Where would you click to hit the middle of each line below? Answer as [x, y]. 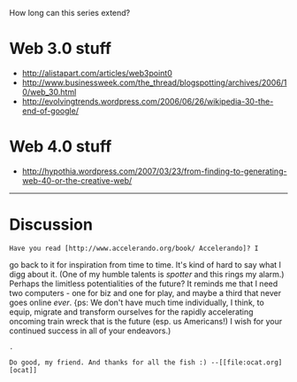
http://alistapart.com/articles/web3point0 [97, 73]
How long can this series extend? [70, 13]
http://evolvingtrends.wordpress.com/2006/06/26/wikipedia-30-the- [148, 101]
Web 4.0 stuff [61, 147]
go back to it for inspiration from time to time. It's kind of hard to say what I [145, 264]
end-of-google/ [50, 111]
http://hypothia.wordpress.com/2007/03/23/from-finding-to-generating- [154, 171]
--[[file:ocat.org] [247, 363]
